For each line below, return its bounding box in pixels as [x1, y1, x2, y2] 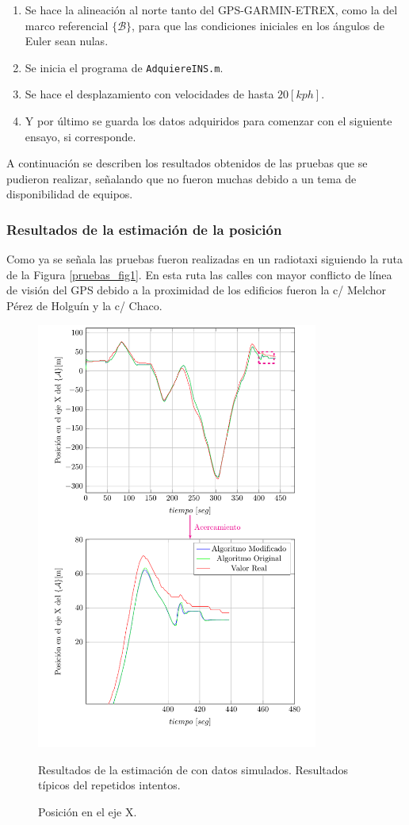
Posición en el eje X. [38, 803, 137, 819]
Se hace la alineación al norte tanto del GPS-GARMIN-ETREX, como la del [25, 2, 398, 17]
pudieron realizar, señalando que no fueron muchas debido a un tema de [6, 170, 357, 186]
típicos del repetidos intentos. [38, 777, 181, 793]
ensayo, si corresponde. [25, 128, 136, 144]
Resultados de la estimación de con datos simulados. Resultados [38, 761, 349, 777]
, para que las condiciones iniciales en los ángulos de [132, 17, 384, 33]
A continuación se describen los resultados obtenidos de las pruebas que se [6, 155, 368, 171]
